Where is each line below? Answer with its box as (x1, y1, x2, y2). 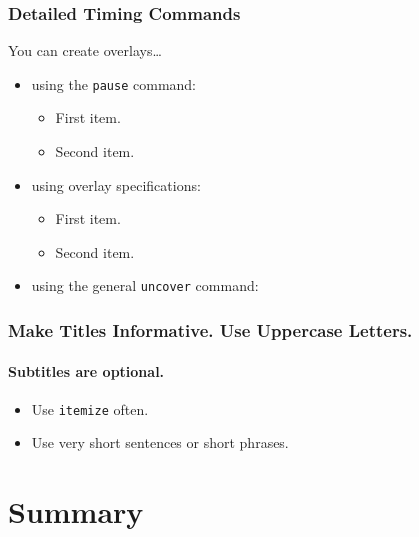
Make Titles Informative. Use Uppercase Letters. (8, 318, 413, 343)
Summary (8, 491, 144, 532)
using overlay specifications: (31, 174, 201, 195)
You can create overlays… (8, 40, 162, 61)
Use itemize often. (31, 398, 149, 419)
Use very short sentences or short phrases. (31, 432, 289, 453)
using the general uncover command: (31, 275, 259, 296)
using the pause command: (31, 73, 197, 94)
